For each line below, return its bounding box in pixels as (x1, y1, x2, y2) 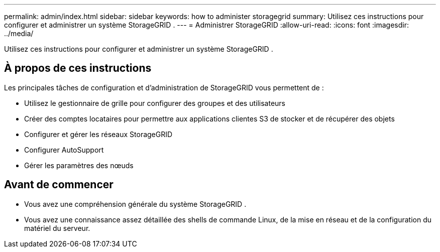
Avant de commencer (4, 178, 114, 191)
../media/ (4, 29, 34, 38)
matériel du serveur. (24, 223, 90, 232)
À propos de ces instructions (4, 62, 152, 75)
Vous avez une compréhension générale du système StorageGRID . (24, 199, 247, 208)
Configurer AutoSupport (24, 145, 104, 154)
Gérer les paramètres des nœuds (24, 161, 134, 170)
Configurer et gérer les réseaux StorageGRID (24, 130, 173, 139)
